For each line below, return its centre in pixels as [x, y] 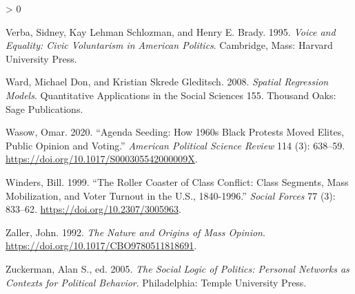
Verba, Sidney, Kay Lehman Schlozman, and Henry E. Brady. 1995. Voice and [171, 31]
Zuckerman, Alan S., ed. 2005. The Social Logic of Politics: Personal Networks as [177, 268]
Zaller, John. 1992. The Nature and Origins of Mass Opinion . [135, 232]
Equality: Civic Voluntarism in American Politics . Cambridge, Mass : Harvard [169, 45]
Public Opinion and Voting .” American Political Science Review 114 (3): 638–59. [175, 145]
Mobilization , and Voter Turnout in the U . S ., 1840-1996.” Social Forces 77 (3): [171, 195]
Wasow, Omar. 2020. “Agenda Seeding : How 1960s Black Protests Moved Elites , [175, 132]
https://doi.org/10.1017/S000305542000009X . [102, 159]
